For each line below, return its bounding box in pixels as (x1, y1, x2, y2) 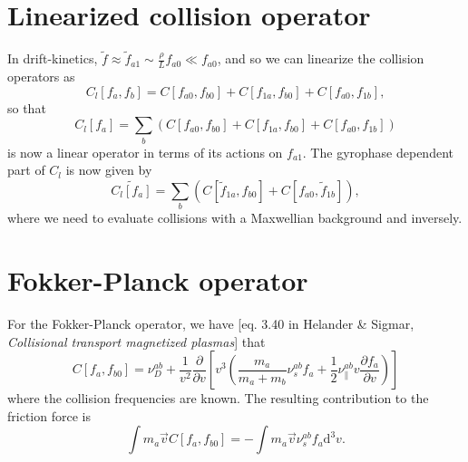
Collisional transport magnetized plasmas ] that (7, 332, 266, 351)
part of (7, 160, 45, 179)
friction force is (7, 406, 91, 425)
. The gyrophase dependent (302, 142, 453, 161)
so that (7, 98, 46, 117)
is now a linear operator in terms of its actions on (7, 142, 283, 161)
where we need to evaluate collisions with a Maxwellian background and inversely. (7, 208, 463, 227)
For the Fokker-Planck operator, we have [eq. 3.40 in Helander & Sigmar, (7, 313, 414, 332)
